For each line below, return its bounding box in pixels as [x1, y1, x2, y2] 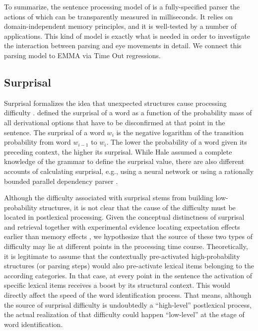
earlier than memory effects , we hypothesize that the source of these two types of [4, 231, 253, 242]
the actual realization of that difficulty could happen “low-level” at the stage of [4, 309, 245, 320]
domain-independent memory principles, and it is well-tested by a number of [4, 21, 237, 31]
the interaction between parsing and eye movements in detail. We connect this [4, 40, 242, 51]
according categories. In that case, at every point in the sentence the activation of [4, 270, 253, 280]
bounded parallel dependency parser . [4, 175, 118, 186]
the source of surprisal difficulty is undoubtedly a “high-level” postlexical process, [4, 299, 252, 310]
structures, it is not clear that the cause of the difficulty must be [39, 202, 236, 212]
